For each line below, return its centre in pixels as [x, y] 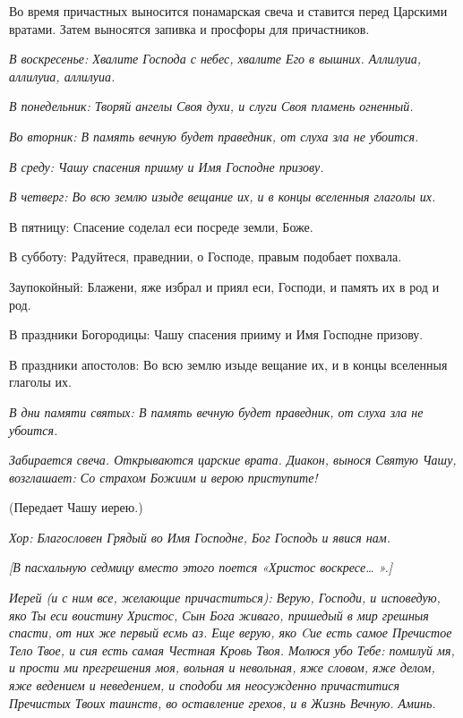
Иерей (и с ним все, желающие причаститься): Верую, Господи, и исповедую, [225, 598]
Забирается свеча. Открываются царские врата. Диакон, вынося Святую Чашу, [233, 460]
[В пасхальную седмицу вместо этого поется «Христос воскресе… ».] [201, 567]
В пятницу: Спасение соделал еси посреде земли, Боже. [161, 226]
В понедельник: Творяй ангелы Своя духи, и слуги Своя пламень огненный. [211, 106]
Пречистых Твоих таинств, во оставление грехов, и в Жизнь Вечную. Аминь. [223, 702]
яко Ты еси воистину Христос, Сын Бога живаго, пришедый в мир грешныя [219, 615]
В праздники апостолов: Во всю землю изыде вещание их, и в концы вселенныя [228, 364]
